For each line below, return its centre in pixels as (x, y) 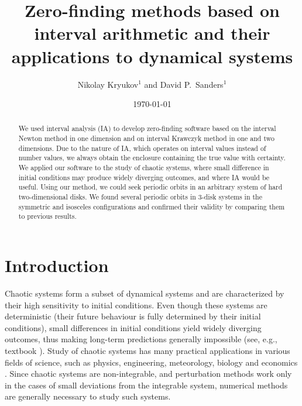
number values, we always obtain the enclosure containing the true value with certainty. (152, 158)
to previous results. (47, 216)
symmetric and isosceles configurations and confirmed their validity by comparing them (152, 206)
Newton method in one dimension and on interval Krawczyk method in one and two (146, 138)
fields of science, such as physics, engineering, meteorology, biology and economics (151, 362)
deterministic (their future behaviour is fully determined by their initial (133, 316)
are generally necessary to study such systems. (88, 396)
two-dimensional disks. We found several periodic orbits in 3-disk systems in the (140, 197)
